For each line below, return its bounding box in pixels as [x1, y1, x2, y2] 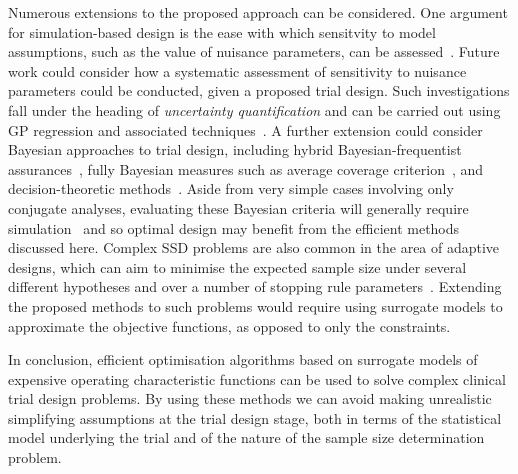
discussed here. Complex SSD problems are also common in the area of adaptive [8, 237, 500, 258]
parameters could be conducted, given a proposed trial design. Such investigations [8, 80, 510, 101]
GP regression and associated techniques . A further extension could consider [8, 119, 483, 140]
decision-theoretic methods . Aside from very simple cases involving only [8, 178, 454, 199]
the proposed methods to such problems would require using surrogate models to [8, 295, 503, 316]
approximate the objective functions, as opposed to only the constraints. [8, 315, 451, 336]
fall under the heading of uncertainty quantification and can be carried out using [8, 99, 501, 120]
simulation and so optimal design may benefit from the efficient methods [8, 217, 460, 238]
